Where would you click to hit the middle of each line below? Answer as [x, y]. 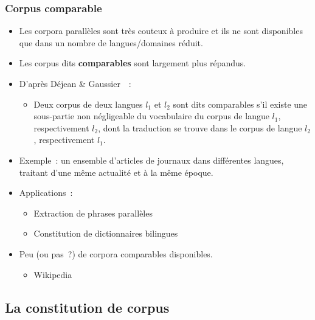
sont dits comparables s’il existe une [240, 104]
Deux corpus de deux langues [88, 104]
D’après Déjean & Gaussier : [75, 83]
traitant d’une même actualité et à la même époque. [116, 172]
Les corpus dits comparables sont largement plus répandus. [133, 63]
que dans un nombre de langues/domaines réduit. [111, 42]
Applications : [46, 193]
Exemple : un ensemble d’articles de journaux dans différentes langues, [151, 160]
